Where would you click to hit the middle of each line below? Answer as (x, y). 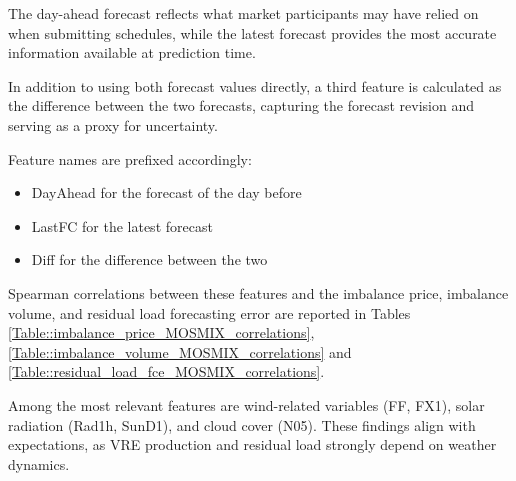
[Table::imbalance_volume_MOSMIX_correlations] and (180, 351)
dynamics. (39, 463)
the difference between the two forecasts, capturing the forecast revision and (241, 105)
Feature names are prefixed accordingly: (130, 158)
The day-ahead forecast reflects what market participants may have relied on (243, 13)
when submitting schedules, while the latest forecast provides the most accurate (252, 32)
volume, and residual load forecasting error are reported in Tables (209, 312)
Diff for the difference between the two (149, 259)
